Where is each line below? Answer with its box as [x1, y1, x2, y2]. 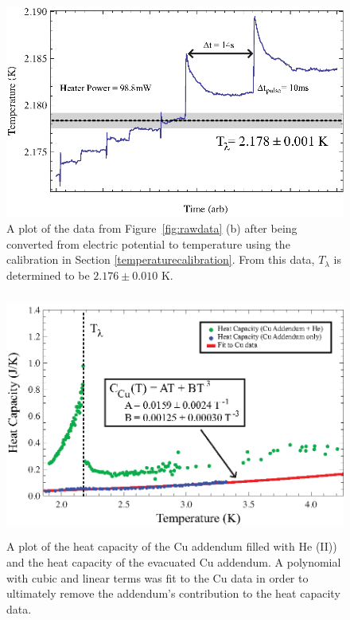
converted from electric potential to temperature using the [6, 235, 290, 252]
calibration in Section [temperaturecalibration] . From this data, [6, 251, 315, 268]
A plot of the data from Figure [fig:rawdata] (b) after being [6, 220, 297, 237]
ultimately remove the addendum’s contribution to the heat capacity [6, 585, 340, 602]
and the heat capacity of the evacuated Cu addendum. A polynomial [6, 554, 341, 571]
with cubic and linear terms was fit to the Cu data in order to [6, 569, 309, 586]
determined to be [6, 266, 90, 283]
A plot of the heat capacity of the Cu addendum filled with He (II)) [6, 538, 337, 555]
